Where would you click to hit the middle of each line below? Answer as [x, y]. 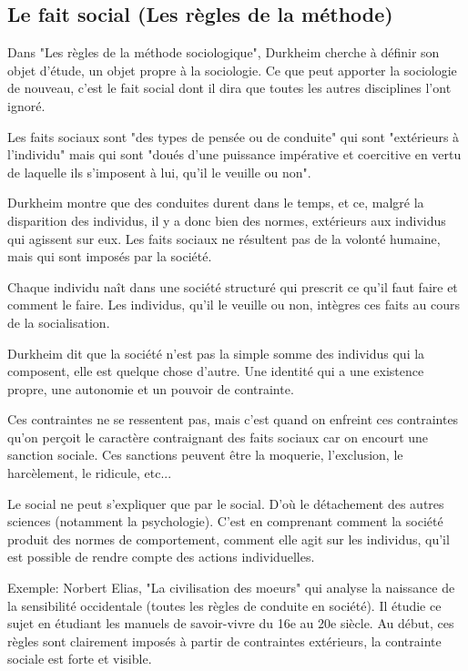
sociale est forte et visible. [80, 659]
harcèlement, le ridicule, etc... [90, 473]
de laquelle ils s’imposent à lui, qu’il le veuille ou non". [159, 172]
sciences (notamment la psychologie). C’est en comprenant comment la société [225, 521]
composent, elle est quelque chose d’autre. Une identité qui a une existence [216, 371]
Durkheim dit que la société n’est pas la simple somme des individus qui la [216, 353]
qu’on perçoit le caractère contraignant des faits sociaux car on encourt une [218, 437]
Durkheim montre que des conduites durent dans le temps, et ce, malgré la [216, 203]
